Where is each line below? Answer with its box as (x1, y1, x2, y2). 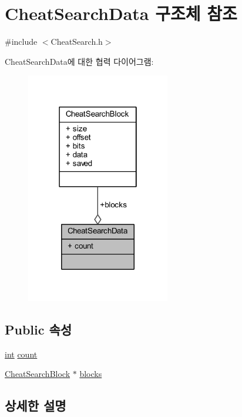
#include (5, 35, 38, 48)
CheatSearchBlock (5, 368, 70, 380)
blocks (79, 368, 102, 380)
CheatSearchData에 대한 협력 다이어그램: (5, 55, 154, 67)
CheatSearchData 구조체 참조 (5, 1, 237, 25)
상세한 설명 (5, 396, 66, 415)
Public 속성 (5, 320, 72, 338)
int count (5, 347, 38, 360)
